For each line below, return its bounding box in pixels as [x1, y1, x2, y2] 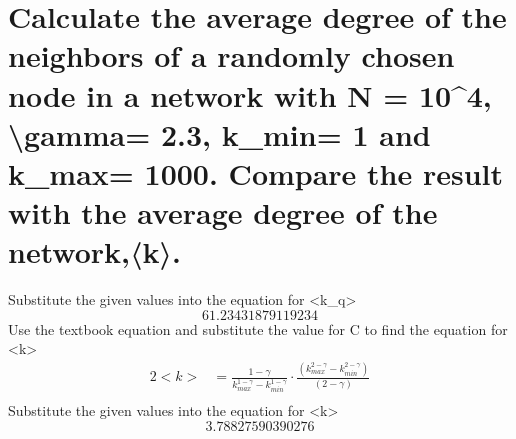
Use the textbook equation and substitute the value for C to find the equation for [8, 318, 508, 339]
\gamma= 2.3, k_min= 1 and [8, 113, 431, 154]
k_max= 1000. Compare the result [8, 152, 504, 193]
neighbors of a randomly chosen [8, 35, 455, 76]
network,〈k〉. [8, 231, 181, 272]
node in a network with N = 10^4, [8, 74, 492, 115]
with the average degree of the [8, 192, 438, 233]
